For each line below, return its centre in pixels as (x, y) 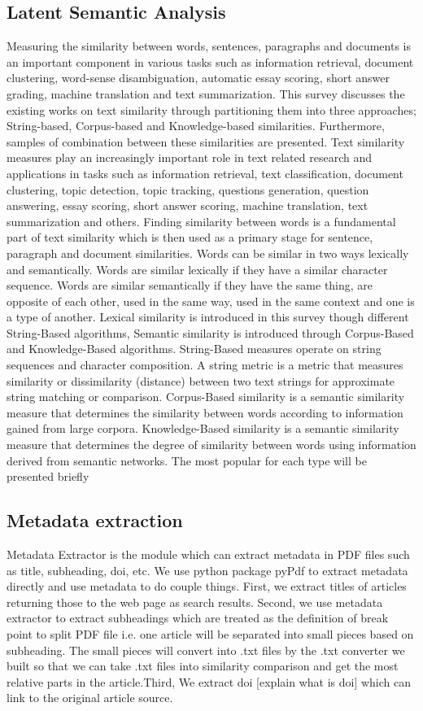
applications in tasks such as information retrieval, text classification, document (205, 173)
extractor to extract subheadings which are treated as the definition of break (198, 618)
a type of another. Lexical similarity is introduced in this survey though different (208, 317)
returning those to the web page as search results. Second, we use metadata (195, 602)
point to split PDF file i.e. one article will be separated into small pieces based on (210, 634)
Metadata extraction (95, 520)
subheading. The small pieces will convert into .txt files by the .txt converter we (206, 650)
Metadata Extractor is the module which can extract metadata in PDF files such (208, 554)
